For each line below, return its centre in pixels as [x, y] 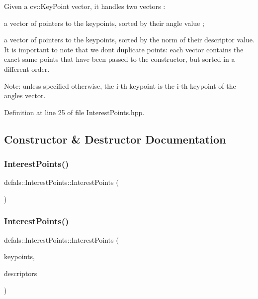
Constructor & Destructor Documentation [115, 139]
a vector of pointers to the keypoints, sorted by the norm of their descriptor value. [129, 40]
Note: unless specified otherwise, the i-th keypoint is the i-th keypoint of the [120, 85]
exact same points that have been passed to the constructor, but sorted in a [120, 59]
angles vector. [25, 95]
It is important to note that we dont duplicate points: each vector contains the [124, 49]
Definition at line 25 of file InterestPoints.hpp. [74, 112]
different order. [27, 69]
